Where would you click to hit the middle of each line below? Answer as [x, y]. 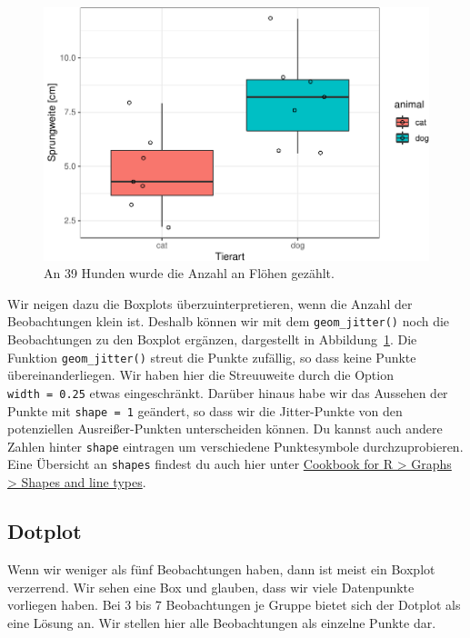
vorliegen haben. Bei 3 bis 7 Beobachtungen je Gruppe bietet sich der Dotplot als [234, 605]
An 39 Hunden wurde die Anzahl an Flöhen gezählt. [189, 273]
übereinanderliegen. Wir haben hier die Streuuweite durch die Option [200, 375]
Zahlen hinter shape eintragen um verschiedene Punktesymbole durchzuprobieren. [235, 446]
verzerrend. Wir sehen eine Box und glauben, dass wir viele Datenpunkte [211, 587]
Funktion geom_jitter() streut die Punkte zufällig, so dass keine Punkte [212, 357]
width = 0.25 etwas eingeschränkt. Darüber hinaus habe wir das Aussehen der [228, 392]
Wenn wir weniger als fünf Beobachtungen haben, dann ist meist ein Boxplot [221, 568]
